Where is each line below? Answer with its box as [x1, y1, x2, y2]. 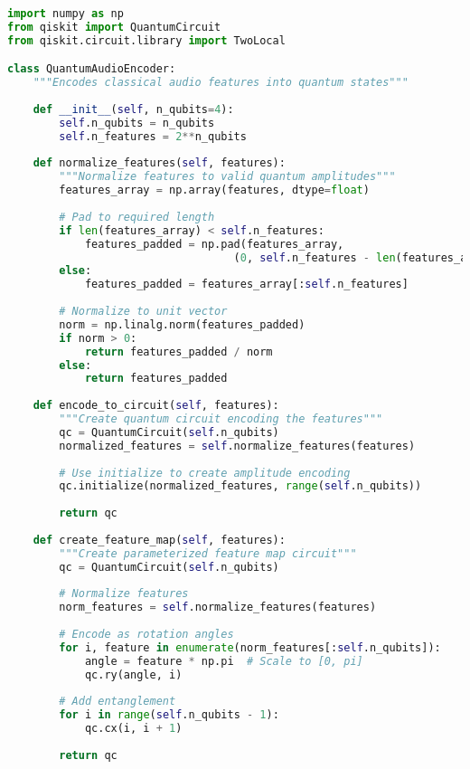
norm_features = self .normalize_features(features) [59, 601, 377, 614]
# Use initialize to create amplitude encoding [59, 466, 351, 479]
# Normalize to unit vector [59, 305, 228, 318]
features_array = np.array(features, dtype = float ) [59, 184, 370, 197]
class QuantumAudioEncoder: [7, 62, 176, 76]
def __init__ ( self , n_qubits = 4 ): [33, 102, 234, 116]
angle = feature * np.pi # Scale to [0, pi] [84, 654, 363, 668]
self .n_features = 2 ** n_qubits [59, 129, 247, 143]
